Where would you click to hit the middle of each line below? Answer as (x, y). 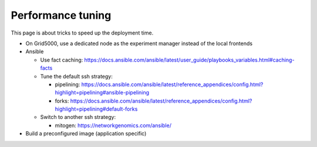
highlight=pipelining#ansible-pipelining (102, 93)
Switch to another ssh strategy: (78, 117)
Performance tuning (61, 15)
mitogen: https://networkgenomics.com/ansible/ (113, 125)
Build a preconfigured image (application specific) (86, 134)
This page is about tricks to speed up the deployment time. (82, 33)
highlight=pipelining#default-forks (96, 109)
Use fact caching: (62, 60)
